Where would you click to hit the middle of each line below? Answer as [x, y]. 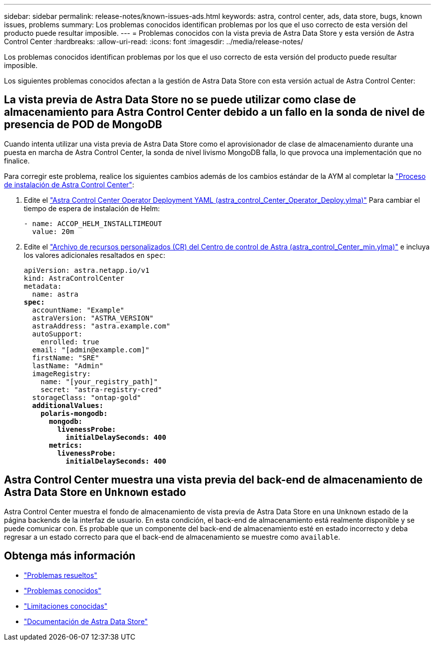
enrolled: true [70, 342]
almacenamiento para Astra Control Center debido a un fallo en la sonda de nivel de [215, 112]
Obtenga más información [70, 556]
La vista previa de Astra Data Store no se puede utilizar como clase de [180, 100]
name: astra [55, 294]
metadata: [43, 286]
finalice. [17, 161]
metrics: [66, 445]
